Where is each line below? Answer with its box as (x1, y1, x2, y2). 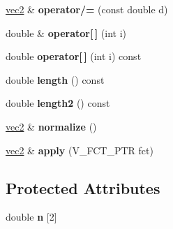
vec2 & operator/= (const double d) (6, 2, 168, 16)
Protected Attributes (6, 177, 160, 198)
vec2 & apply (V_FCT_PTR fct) (6, 142, 153, 157)
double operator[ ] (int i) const (6, 49, 142, 64)
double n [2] (6, 209, 57, 224)
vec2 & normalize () (6, 119, 97, 133)
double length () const (6, 72, 105, 87)
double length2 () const (6, 96, 110, 110)
